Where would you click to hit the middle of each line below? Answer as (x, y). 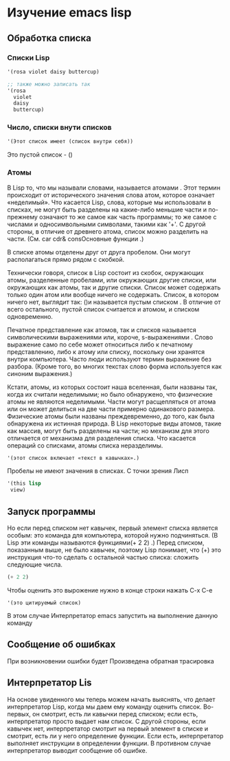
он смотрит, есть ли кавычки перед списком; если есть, (115, 714)
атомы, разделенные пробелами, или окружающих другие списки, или (112, 280)
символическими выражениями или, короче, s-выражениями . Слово (110, 337)
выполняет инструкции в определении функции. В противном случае (109, 743)
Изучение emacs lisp (69, 13)
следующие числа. (35, 564)
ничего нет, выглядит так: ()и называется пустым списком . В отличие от (114, 302)
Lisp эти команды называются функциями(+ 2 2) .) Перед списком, (106, 543)
